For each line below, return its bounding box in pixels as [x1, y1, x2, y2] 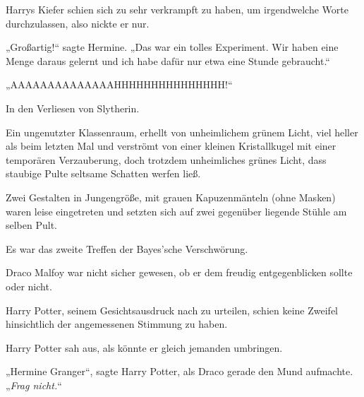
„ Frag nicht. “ [6, 377, 62, 392]
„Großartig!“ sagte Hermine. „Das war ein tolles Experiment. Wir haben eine [6, 40, 339, 54]
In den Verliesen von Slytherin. [6, 100, 140, 115]
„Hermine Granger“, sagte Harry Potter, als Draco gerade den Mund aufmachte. [6, 364, 353, 379]
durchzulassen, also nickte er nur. [6, 16, 150, 30]
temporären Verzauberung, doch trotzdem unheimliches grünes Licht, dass [6, 152, 327, 167]
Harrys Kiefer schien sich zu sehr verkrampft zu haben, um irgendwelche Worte [6, 2, 348, 16]
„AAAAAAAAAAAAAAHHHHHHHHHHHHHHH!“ [6, 77, 233, 92]
